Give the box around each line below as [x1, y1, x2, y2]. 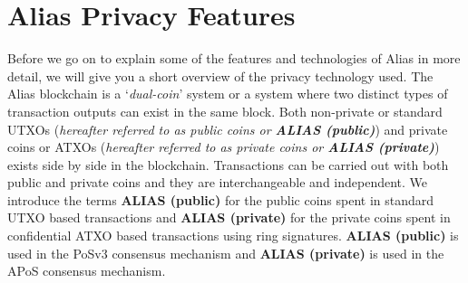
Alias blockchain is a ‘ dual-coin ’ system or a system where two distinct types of [7, 84, 448, 103]
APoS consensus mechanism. [7, 261, 166, 280]
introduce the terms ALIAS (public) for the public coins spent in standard [7, 190, 434, 209]
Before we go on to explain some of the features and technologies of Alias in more [7, 49, 461, 68]
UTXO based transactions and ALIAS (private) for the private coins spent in [7, 208, 451, 227]
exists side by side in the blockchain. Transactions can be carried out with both [7, 155, 449, 174]
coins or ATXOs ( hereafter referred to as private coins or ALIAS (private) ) [7, 137, 440, 156]
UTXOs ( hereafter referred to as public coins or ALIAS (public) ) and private [7, 119, 448, 138]
